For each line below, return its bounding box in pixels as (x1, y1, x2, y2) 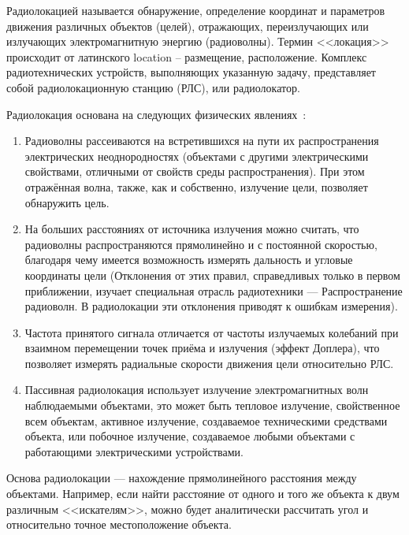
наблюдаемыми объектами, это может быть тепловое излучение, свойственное (24, 397, 400, 414)
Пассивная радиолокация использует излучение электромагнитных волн (24, 381, 369, 398)
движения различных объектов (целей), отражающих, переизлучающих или (6, 17, 369, 34)
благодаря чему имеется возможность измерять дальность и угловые (24, 251, 353, 268)
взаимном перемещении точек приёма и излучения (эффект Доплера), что (24, 340, 380, 356)
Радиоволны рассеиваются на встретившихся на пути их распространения (24, 132, 379, 149)
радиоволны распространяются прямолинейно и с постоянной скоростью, (24, 236, 377, 252)
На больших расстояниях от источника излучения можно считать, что (24, 221, 359, 237)
